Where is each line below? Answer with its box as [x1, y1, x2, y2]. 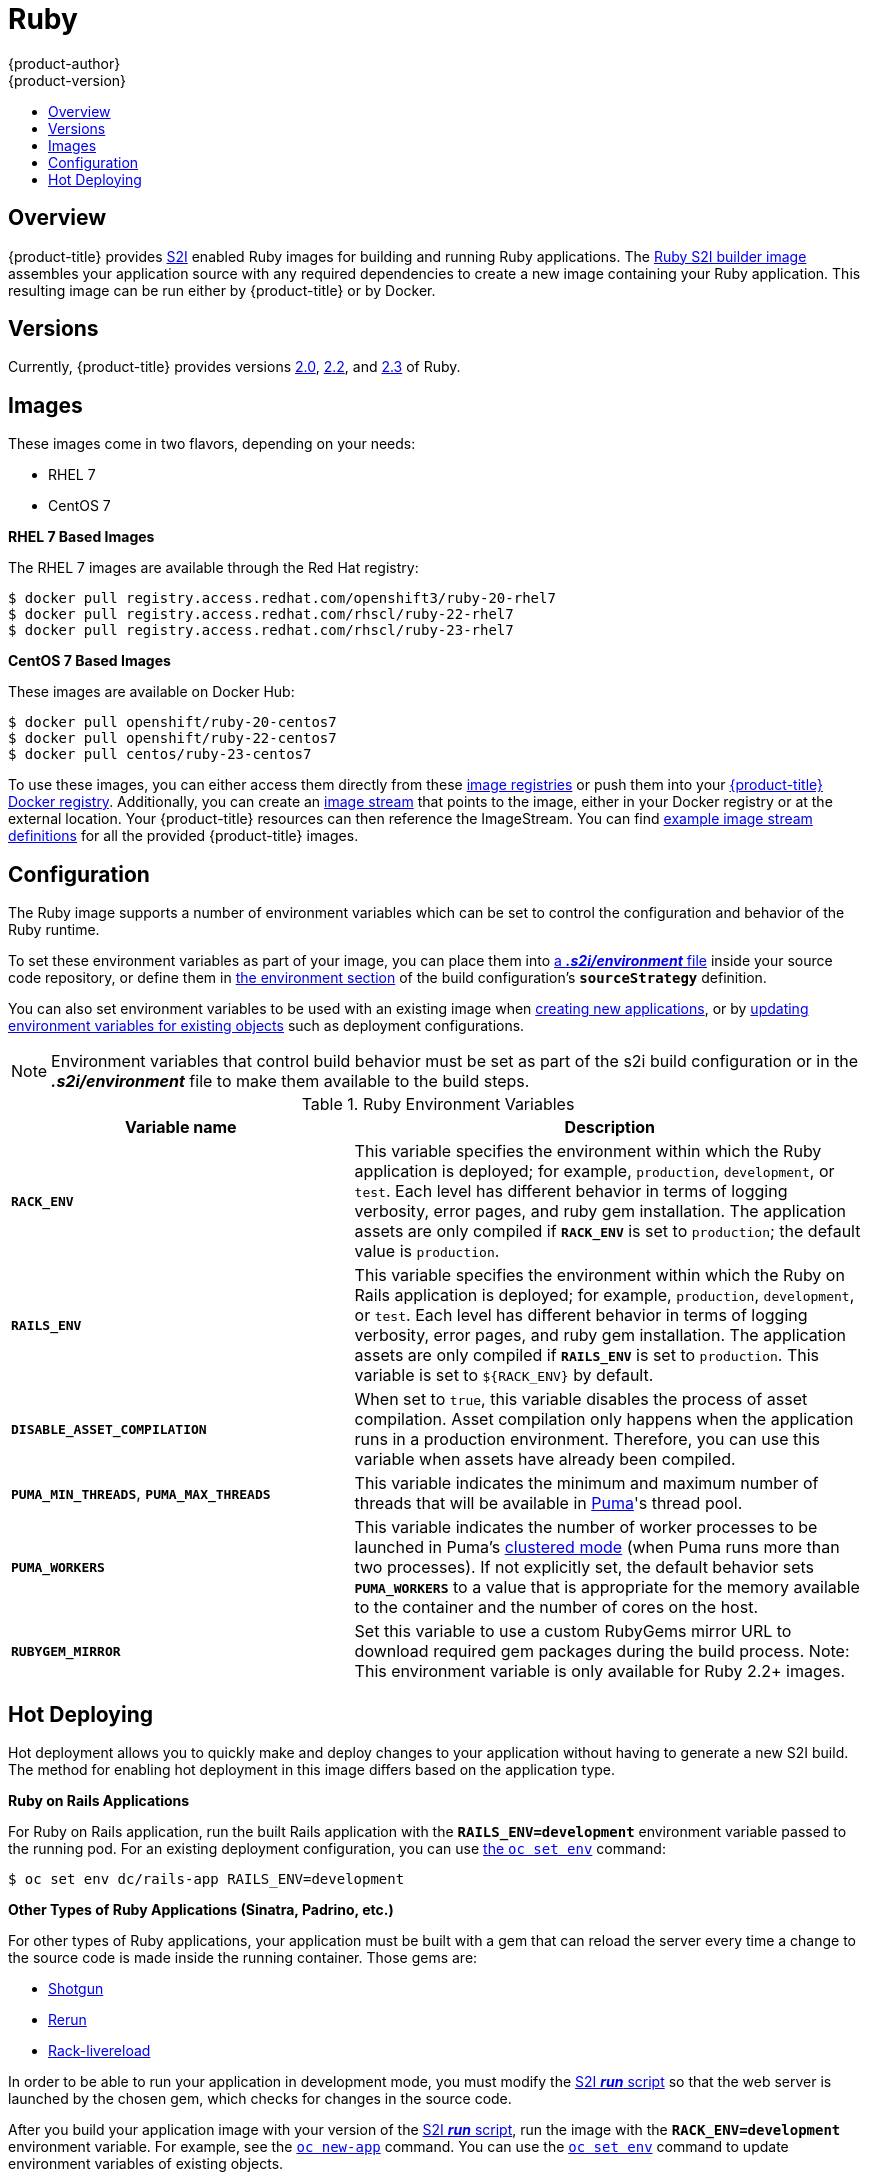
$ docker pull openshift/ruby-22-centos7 [8, 730, 337, 747]
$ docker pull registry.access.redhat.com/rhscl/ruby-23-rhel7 [8, 622, 514, 639]
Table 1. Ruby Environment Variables [301, 1094, 575, 1115]
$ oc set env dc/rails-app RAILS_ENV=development [8, 1870, 405, 1887]
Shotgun [48, 1979, 104, 1997]
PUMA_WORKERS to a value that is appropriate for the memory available [354, 1577, 860, 1598]
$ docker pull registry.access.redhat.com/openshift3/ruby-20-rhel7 [8, 590, 556, 607]
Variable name [124, 1117, 237, 1138]
